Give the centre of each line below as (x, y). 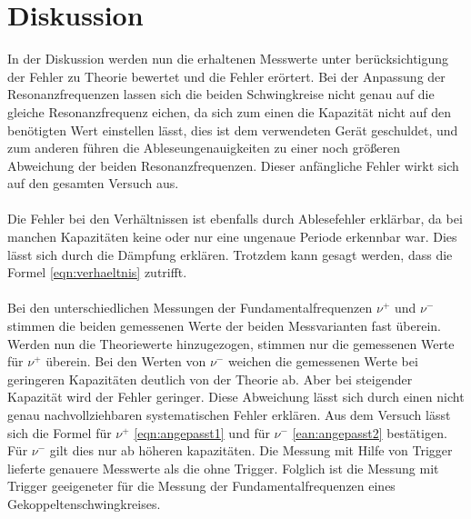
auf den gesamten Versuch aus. (93, 183)
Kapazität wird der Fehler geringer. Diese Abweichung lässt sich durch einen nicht (236, 397)
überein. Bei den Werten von (126, 361)
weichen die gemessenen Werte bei (323, 361)
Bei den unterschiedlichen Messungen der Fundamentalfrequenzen (190, 308)
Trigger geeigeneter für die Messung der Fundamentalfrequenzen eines (201, 486)
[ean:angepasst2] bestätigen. (370, 432)
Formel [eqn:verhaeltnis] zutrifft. (97, 272)
